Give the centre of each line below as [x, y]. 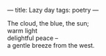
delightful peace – [33, 38]
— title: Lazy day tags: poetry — [53, 10]
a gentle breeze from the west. [51, 45]
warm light [23, 31]
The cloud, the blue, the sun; [48, 23]
